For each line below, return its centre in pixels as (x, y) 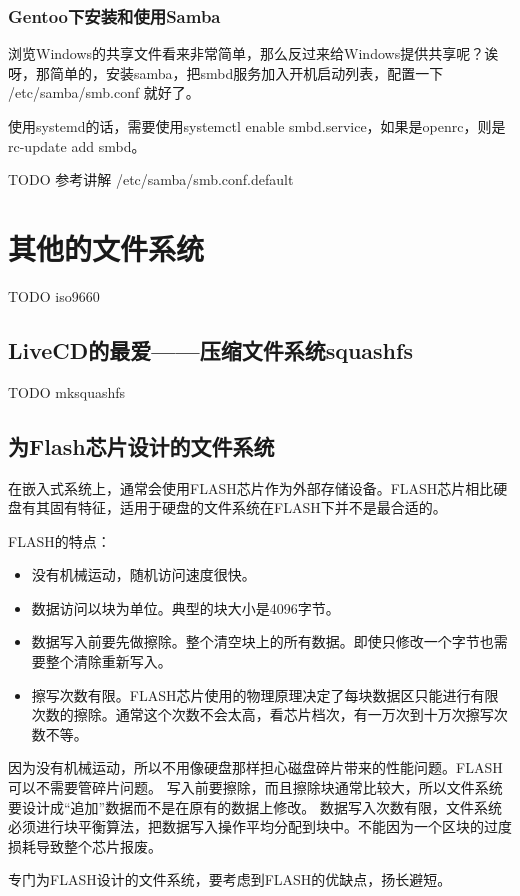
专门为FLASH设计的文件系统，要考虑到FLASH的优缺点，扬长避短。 (230, 879)
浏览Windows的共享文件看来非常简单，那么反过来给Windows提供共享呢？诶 (253, 53)
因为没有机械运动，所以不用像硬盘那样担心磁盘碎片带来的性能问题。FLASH (255, 767)
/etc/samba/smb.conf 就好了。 (104, 92)
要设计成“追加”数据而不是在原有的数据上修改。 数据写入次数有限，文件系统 (255, 806)
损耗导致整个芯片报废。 (85, 845)
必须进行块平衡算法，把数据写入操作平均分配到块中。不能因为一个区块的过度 (260, 826)
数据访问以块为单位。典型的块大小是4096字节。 (185, 607)
